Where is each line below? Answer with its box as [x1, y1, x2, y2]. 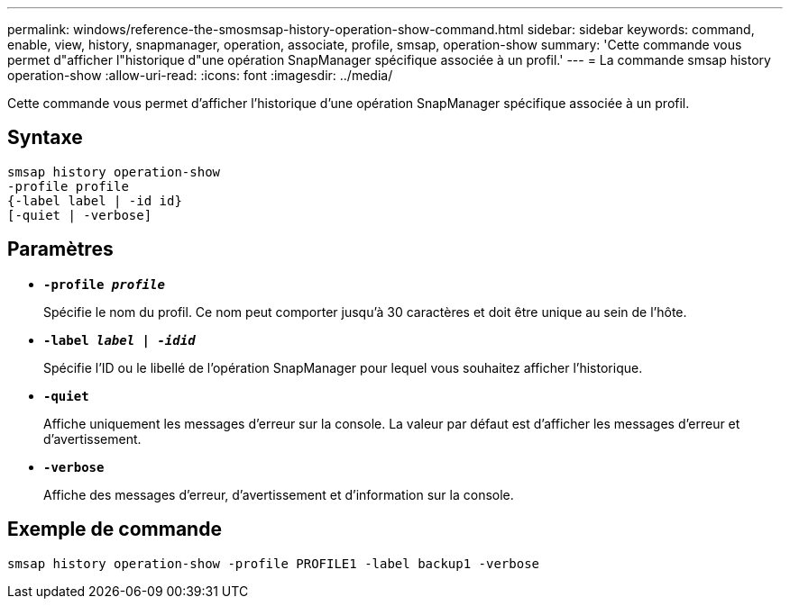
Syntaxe [7, 126, 83, 149]
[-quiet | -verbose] [7, 207, 152, 222]
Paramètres [7, 238, 114, 261]
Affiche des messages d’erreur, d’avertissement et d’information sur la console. [43, 486, 514, 502]
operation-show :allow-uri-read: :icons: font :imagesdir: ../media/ [7, 68, 393, 83]
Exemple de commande [7, 518, 222, 541]
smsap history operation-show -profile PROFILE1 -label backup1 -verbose [7, 556, 540, 571]
